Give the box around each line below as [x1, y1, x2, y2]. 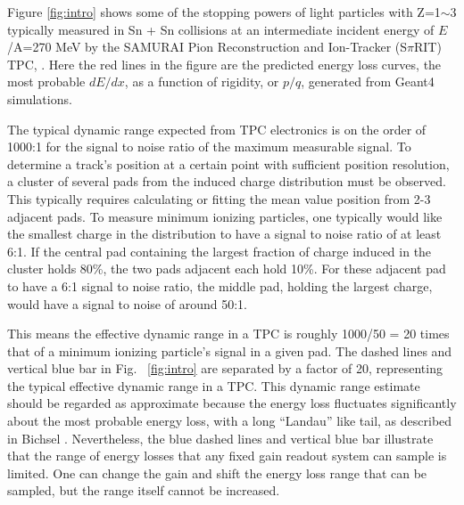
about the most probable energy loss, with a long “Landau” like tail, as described [7, 411, 452, 430]
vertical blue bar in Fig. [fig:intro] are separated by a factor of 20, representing [7, 359, 443, 378]
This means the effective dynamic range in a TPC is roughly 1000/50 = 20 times [7, 324, 450, 343]
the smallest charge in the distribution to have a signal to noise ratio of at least [7, 224, 442, 243]
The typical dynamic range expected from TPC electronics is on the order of [7, 119, 427, 138]
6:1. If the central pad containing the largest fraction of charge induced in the [7, 241, 432, 260]
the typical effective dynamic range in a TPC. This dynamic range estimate [7, 376, 420, 395]
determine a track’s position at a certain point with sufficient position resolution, [7, 154, 450, 173]
